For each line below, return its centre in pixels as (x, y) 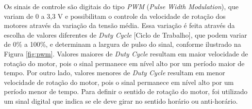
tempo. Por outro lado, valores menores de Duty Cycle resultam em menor (115, 73)
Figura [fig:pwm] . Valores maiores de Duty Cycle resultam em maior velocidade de (126, 53)
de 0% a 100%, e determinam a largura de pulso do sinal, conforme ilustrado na (123, 44)
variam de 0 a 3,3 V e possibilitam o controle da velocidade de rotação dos (115, 16)
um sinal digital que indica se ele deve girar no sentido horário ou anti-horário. (121, 101)
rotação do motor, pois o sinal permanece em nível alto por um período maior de (124, 63)
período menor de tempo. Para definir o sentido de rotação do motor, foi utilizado (126, 91)
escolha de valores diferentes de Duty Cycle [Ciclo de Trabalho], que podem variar (126, 34)
